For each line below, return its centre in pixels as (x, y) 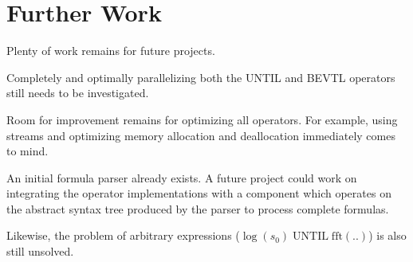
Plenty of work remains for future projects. (111, 51)
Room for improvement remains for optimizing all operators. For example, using (202, 119)
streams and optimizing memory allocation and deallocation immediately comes (201, 135)
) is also (387, 235)
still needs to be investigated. (78, 93)
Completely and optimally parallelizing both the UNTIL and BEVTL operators (201, 77)
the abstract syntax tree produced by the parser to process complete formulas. (198, 208)
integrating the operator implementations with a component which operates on (199, 193)
